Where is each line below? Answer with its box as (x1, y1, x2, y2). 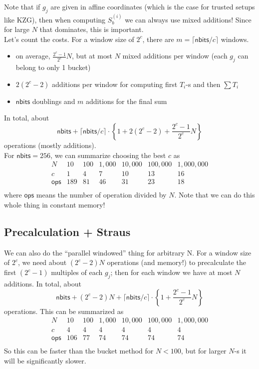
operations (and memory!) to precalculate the (107, 257, 247, 267)
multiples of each (51, 267, 103, 277)
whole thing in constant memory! (4, 199, 105, 209)
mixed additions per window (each (122, 50, 228, 61)
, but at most (72, 50, 112, 61)
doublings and (32, 95, 75, 106)
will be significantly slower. (4, 355, 86, 365)
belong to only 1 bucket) (15, 62, 91, 72)
